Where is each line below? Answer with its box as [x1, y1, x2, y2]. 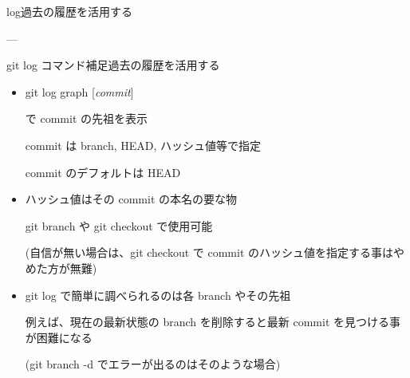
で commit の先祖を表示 [25, 110, 148, 127]
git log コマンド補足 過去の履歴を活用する [6, 57, 220, 73]
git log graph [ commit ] [25, 83, 134, 100]
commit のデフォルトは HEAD [25, 163, 181, 180]
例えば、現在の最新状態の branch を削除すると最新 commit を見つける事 [25, 313, 400, 330]
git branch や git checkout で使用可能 [25, 217, 213, 234]
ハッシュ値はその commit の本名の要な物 [25, 191, 237, 207]
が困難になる [25, 329, 93, 345]
